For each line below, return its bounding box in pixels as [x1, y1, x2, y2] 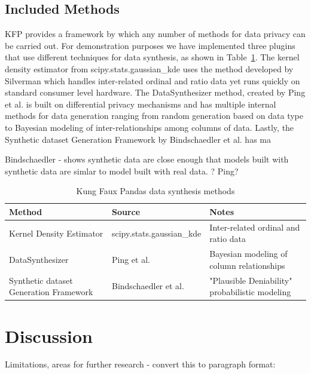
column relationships [209, 259, 285, 271]
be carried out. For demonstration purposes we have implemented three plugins [5, 39, 295, 51]
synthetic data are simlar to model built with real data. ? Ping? [5, 164, 239, 177]
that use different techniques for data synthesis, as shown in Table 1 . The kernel [5, 51, 300, 63]
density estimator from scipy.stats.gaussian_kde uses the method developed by [5, 62, 294, 75]
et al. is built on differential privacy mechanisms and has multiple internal [5, 97, 276, 110]
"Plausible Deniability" [209, 274, 292, 286]
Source [112, 205, 141, 217]
